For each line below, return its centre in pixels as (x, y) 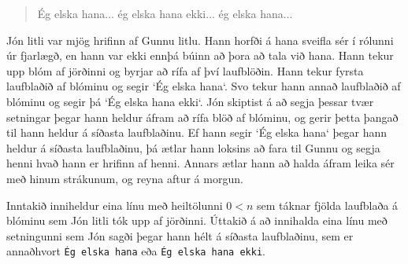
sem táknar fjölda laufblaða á (328, 205)
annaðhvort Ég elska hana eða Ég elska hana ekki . (136, 251)
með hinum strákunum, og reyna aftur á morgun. (125, 178)
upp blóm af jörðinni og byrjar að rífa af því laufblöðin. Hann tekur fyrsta (185, 70)
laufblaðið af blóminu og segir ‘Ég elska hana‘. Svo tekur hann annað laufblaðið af (204, 86)
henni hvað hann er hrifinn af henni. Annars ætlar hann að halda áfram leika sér (200, 163)
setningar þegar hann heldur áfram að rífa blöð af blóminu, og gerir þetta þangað (202, 117)
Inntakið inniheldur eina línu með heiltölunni (115, 205)
